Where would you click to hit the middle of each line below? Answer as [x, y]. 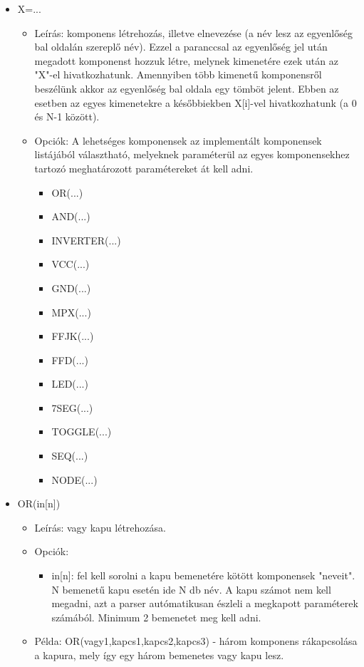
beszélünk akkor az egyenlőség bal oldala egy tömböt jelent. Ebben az [187, 88]
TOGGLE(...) [82, 431]
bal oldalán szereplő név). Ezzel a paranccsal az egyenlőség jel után [181, 47]
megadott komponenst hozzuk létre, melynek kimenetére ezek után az [186, 60]
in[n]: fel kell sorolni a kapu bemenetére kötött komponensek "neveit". [203, 575]
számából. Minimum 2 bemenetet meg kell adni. [156, 617]
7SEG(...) [72, 407]
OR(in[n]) [39, 503]
